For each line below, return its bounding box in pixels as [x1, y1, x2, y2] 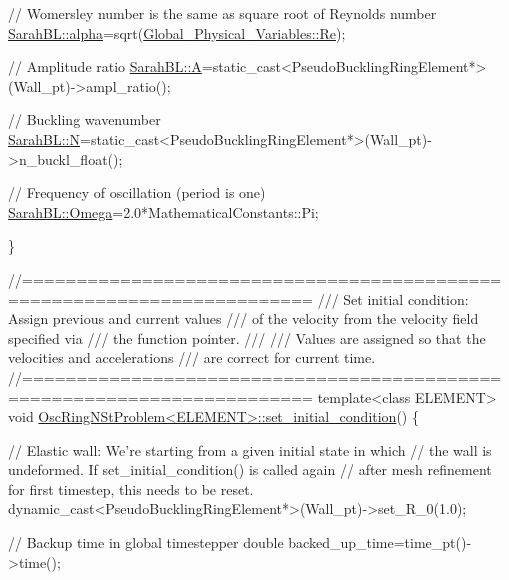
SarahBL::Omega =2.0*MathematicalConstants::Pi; [8, 201, 319, 222]
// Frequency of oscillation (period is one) [8, 182, 266, 203]
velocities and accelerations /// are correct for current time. [8, 347, 376, 368]
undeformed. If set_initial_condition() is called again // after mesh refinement [8, 459, 492, 480]
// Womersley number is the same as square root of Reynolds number [8, 3, 437, 23]
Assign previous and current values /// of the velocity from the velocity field [8, 308, 479, 329]
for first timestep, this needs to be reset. [8, 478, 254, 499]
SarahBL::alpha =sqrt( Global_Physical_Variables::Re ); [8, 22, 346, 43]
